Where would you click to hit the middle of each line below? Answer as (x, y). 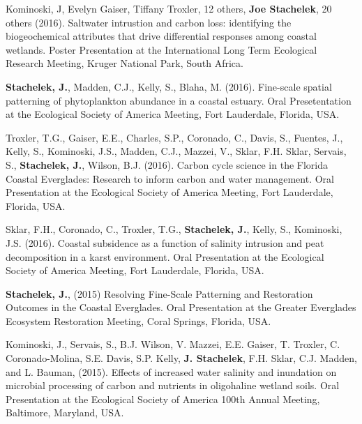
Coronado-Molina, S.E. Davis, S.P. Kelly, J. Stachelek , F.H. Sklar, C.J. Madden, (181, 358)
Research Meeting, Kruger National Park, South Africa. (125, 63)
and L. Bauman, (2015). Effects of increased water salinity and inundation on (171, 371)
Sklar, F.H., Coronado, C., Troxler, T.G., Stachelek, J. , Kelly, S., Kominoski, (174, 229)
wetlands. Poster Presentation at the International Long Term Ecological (161, 49)
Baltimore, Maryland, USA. (65, 412)
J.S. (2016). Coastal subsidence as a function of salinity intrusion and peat (165, 242)
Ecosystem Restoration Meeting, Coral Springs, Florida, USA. (138, 320)
